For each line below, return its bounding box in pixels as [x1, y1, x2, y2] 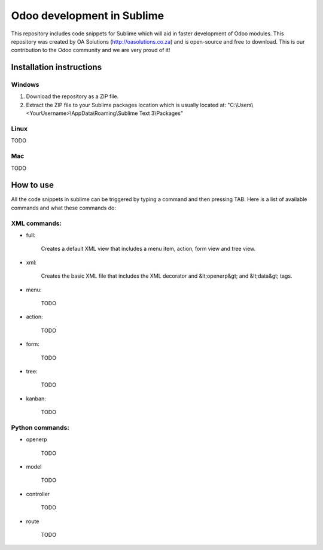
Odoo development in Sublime [11, 9, 164, 22]
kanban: [26, 395, 46, 402]
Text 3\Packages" [139, 110, 184, 117]
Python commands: [11, 423, 70, 432]
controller [26, 490, 50, 497]
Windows [11, 81, 39, 89]
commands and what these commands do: [11, 204, 117, 211]
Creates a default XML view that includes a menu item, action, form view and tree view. [41, 245, 256, 253]
